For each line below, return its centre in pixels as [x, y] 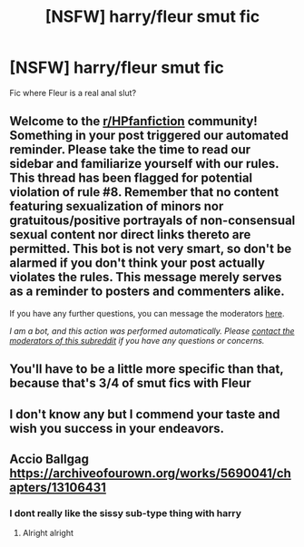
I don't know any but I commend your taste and [145, 414]
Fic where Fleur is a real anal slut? [73, 93]
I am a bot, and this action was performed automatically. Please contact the [152, 331]
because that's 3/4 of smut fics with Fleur [130, 383]
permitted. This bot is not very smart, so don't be [151, 249]
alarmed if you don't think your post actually [137, 264]
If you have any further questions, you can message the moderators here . [147, 313]
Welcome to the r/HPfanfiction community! [134, 121]
